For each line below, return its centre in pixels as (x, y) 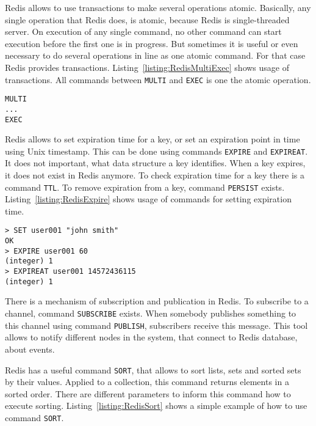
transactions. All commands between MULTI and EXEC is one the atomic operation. (158, 79)
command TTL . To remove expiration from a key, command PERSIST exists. (145, 187)
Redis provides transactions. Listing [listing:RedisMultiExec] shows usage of (147, 67)
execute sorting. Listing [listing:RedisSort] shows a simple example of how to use (156, 406)
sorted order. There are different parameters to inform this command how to (148, 393)
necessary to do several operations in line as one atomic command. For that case (155, 55)
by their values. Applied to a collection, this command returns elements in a (147, 382)
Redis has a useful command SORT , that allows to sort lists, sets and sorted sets (153, 369)
